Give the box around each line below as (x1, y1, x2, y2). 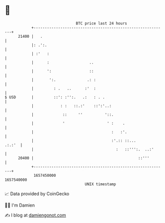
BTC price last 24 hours (76, 21, 127, 26)
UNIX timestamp (84, 181, 116, 187)
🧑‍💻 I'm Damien (4, 202, 35, 208)
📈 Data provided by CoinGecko (4, 191, 70, 197)
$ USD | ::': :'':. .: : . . (4, 94, 105, 100)
